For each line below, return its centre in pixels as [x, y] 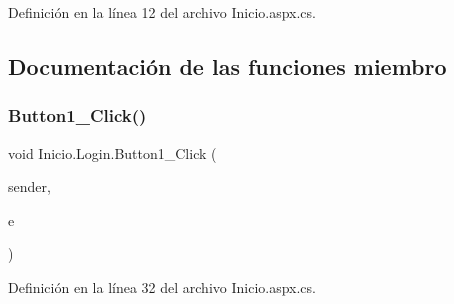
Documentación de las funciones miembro [227, 65]
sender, [29, 186]
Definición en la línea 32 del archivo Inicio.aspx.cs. [162, 286]
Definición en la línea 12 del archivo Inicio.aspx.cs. [162, 12]
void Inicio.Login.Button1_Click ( [112, 152]
